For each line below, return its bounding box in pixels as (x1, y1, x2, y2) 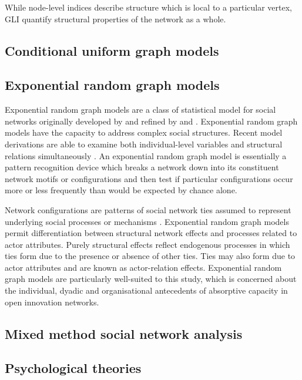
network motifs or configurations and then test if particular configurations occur (5, 172, 293, 184)
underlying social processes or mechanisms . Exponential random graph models (5, 215, 289, 227)
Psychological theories (5, 359, 142, 377)
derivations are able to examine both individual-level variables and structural (5, 137, 283, 150)
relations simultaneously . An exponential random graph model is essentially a (5, 149, 287, 162)
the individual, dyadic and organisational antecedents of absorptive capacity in (5, 284, 288, 297)
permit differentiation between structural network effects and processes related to (5, 227, 297, 239)
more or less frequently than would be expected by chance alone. (5, 184, 237, 196)
